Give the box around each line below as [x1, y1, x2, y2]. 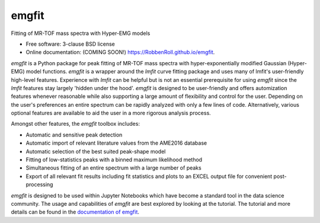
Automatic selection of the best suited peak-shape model [25, 148, 166, 155]
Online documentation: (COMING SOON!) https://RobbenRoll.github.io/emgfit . [25, 49, 215, 56]
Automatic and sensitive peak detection [25, 131, 123, 138]
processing [25, 181, 53, 188]
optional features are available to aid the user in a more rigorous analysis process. [11, 110, 212, 117]
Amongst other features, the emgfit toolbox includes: [11, 120, 140, 128]
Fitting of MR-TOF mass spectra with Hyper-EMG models [11, 30, 151, 37]
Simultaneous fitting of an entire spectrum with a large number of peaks [25, 164, 201, 171]
